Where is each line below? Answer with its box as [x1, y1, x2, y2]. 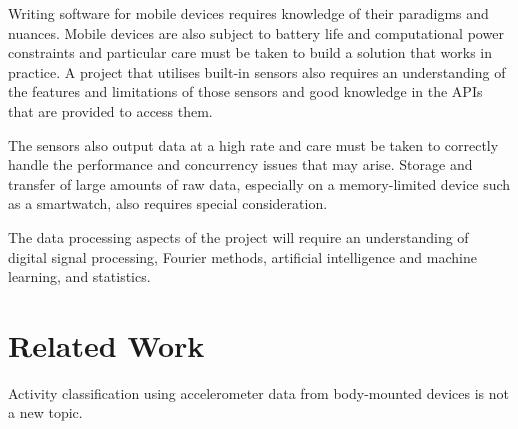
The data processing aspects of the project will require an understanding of [8, 226, 469, 247]
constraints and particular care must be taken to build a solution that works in [8, 42, 492, 63]
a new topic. [8, 402, 83, 423]
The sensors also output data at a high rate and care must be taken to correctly [8, 134, 499, 155]
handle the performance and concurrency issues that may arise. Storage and [8, 154, 473, 175]
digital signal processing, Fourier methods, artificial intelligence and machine [8, 246, 477, 267]
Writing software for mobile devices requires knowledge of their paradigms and [8, 3, 489, 23]
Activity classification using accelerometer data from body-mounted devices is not [8, 382, 509, 403]
